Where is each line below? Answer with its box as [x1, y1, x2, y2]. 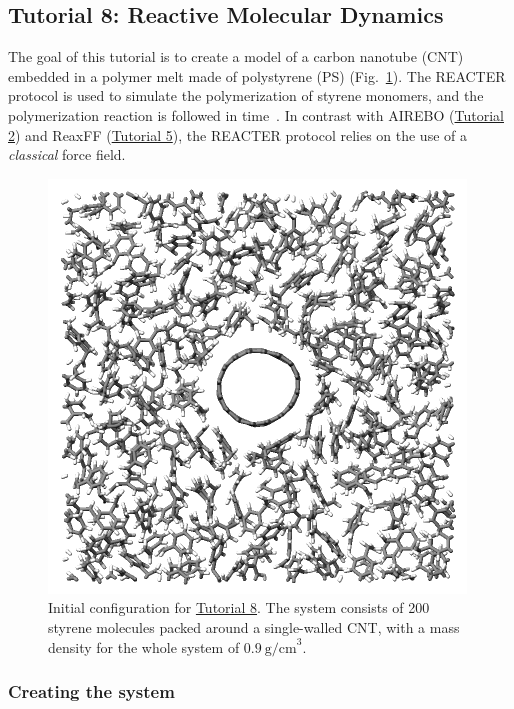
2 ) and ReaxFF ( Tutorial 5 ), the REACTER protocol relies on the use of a [8, 124, 467, 145]
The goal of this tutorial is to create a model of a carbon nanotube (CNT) [8, 46, 464, 67]
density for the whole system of [48, 636, 240, 657]
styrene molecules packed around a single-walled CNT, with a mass [48, 616, 460, 637]
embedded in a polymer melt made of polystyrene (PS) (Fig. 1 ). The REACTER [8, 65, 506, 86]
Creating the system [8, 679, 175, 704]
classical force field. [8, 144, 126, 165]
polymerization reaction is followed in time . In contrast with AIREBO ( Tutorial [8, 104, 504, 125]
